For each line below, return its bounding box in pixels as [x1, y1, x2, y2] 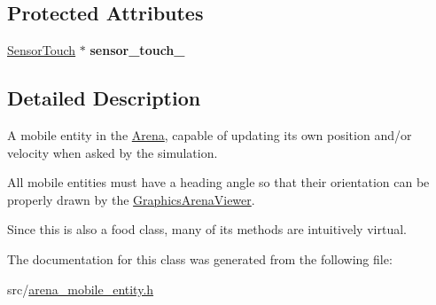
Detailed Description [7, 84, 201, 112]
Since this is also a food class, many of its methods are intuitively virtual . [7, 220, 407, 239]
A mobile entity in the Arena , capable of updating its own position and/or [7, 126, 412, 144]
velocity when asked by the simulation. [7, 143, 218, 161]
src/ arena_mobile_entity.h [7, 279, 154, 298]
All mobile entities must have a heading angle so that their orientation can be [7, 173, 430, 192]
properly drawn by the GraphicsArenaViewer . [7, 190, 255, 208]
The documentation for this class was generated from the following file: [7, 249, 393, 268]
